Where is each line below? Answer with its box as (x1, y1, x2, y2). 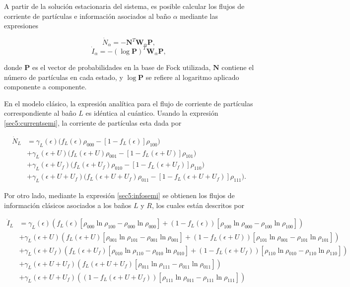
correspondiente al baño (4, 108, 76, 118)
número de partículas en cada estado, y (4, 72, 123, 82)
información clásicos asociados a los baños (4, 200, 132, 210)
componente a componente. (4, 81, 87, 92)
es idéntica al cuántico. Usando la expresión (85, 108, 218, 118)
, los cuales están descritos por (151, 200, 244, 210)
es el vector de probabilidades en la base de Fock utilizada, (32, 62, 211, 72)
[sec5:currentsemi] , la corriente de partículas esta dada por (4, 117, 182, 128)
